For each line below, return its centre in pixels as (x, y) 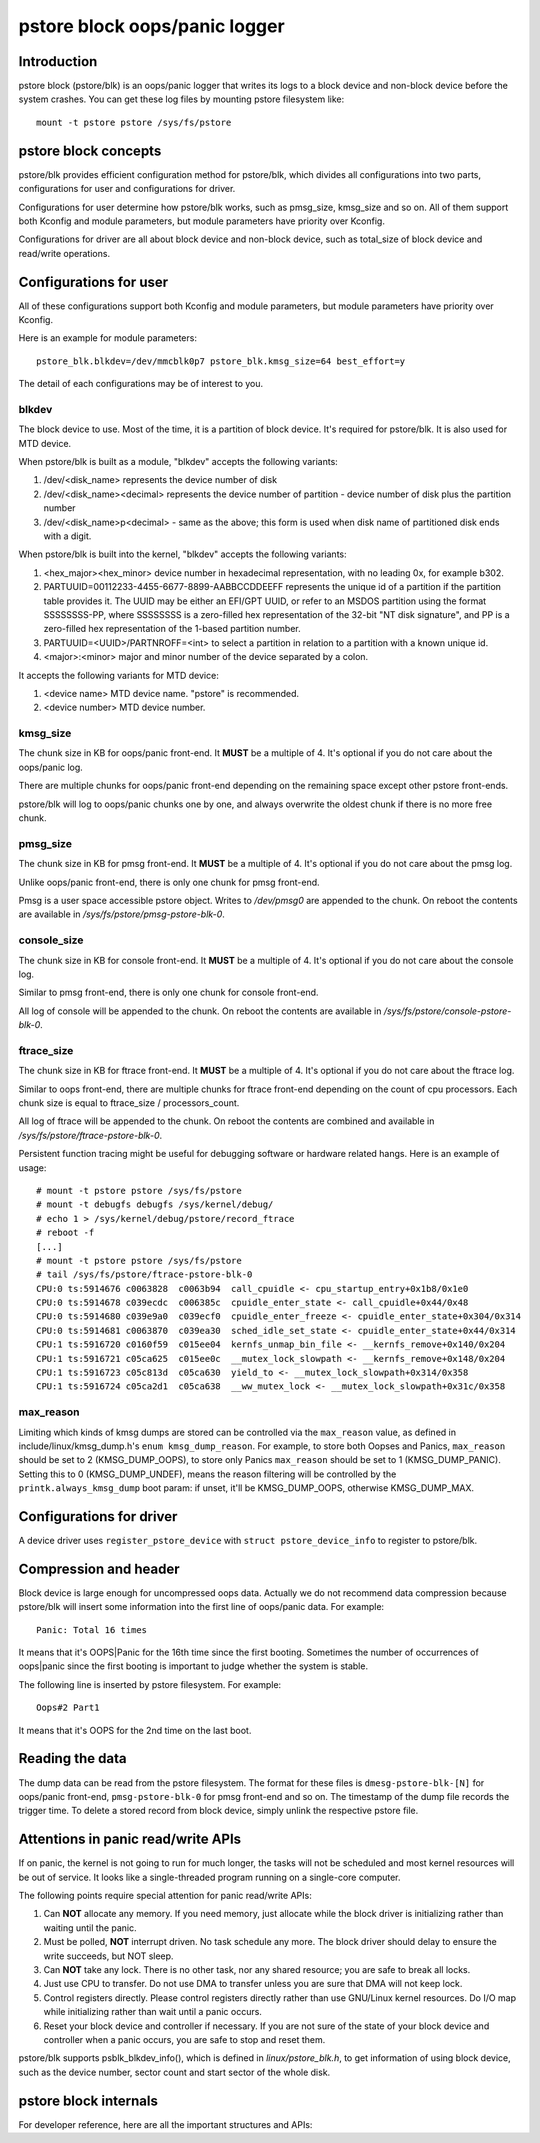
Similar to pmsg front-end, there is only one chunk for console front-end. (168, 992)
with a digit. (67, 536)
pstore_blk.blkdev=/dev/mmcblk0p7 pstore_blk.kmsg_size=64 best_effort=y (221, 361)
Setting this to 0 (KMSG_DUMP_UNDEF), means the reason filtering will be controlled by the (207, 1474)
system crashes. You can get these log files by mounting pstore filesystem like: (181, 99)
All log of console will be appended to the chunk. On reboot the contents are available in (200, 1011)
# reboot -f (65, 1233)
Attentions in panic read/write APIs (130, 1839)
